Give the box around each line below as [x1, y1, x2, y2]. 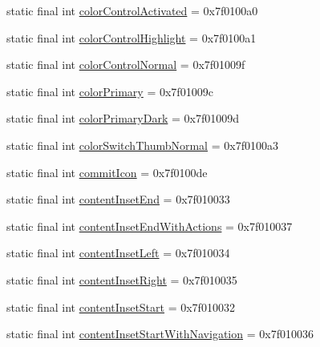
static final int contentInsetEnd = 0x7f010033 [6, 191, 230, 208]
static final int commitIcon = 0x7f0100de [6, 163, 208, 180]
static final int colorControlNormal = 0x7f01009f [6, 56, 245, 73]
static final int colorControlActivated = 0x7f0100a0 [6, 2, 258, 18]
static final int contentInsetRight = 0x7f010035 [6, 271, 237, 288]
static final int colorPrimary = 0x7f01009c [6, 83, 213, 99]
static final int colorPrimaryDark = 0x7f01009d [6, 110, 240, 127]
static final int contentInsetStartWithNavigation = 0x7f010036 [6, 325, 314, 342]
